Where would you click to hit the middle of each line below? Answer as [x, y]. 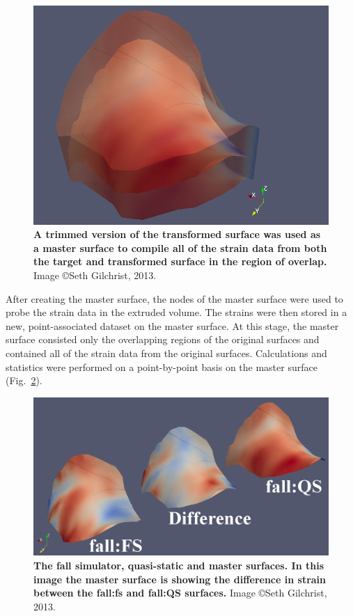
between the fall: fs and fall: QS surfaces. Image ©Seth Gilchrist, [180, 593]
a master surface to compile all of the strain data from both [180, 247]
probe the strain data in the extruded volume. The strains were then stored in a [176, 312]
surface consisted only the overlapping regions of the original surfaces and [163, 339]
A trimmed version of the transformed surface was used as [177, 234]
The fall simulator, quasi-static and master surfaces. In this [179, 566]
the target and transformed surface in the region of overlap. [180, 261]
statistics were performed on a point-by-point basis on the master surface [162, 366]
